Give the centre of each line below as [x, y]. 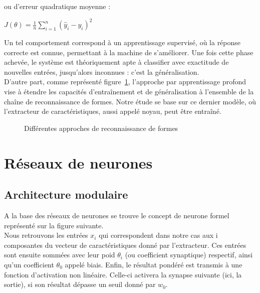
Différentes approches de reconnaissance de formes [101, 128]
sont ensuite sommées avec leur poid [60, 255]
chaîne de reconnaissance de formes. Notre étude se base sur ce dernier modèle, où [130, 101]
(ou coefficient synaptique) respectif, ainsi [189, 255]
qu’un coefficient [29, 264]
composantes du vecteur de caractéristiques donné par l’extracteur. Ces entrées [125, 245]
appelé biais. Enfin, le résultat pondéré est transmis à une [154, 264]
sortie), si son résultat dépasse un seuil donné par [80, 284]
